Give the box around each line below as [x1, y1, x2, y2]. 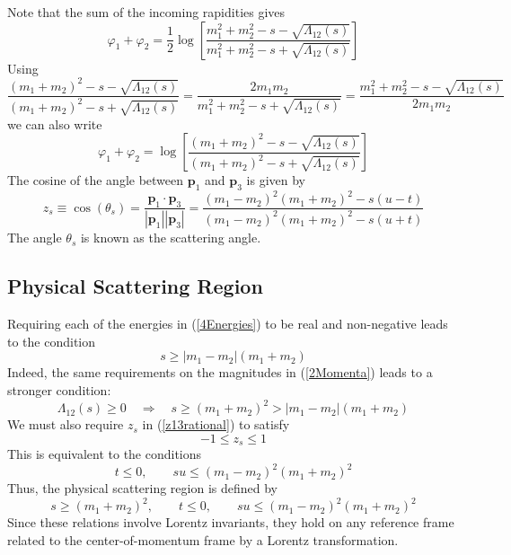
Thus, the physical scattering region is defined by [7, 479, 278, 498]
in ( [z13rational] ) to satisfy [142, 415, 290, 434]
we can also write [7, 114, 102, 133]
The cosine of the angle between [7, 171, 184, 189]
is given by [246, 171, 305, 189]
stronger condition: [7, 380, 111, 399]
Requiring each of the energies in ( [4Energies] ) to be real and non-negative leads [7, 314, 448, 333]
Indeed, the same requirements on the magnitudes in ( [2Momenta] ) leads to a [7, 363, 433, 382]
